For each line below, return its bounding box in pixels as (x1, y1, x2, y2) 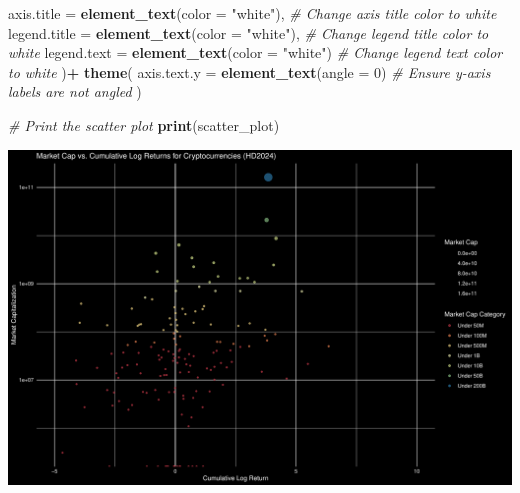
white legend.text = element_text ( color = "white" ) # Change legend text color (8, 42, 503, 63)
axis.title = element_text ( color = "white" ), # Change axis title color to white (8, 3, 497, 23)
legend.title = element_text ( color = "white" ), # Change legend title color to (8, 22, 489, 43)
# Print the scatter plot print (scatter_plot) (8, 114, 280, 135)
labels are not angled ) (8, 81, 142, 102)
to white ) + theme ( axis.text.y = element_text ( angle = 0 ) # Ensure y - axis (8, 61, 491, 82)
